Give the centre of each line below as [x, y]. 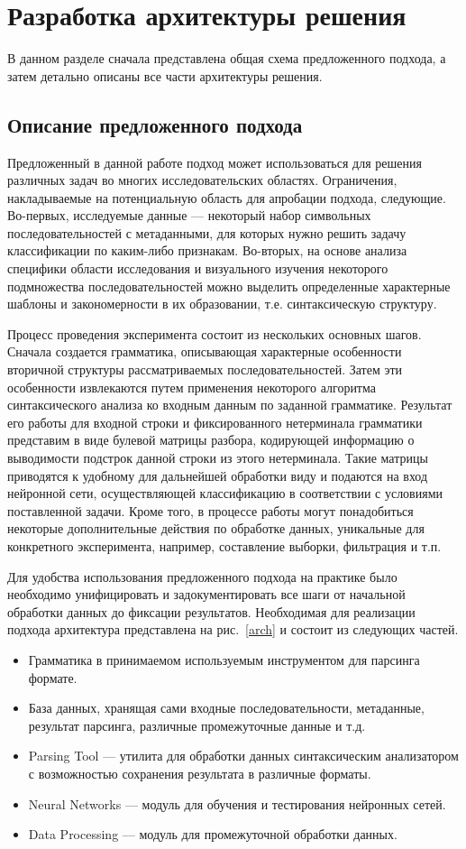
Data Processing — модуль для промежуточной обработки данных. [213, 834]
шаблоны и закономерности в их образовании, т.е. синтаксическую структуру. [222, 304]
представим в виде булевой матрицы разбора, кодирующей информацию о [211, 440]
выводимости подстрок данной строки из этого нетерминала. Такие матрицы [218, 458]
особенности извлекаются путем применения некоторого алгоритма [192, 387]
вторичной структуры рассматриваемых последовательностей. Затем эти [205, 369]
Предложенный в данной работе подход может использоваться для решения [215, 162]
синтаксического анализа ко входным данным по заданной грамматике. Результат [230, 405]
